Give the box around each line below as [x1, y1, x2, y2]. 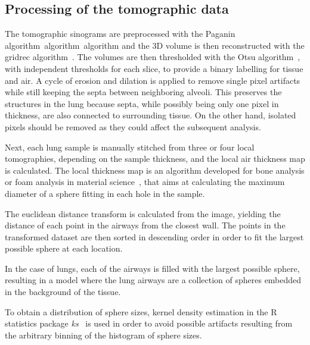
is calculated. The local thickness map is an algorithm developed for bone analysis [5, 164, 305, 176]
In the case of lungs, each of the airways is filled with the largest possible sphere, [5, 262, 300, 274]
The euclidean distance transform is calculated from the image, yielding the [5, 207, 281, 219]
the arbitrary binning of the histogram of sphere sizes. [5, 328, 202, 341]
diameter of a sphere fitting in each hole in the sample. [5, 187, 205, 199]
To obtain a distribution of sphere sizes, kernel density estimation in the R [5, 305, 277, 318]
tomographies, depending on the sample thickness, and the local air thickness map [5, 152, 305, 165]
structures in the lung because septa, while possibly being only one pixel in [5, 97, 279, 109]
